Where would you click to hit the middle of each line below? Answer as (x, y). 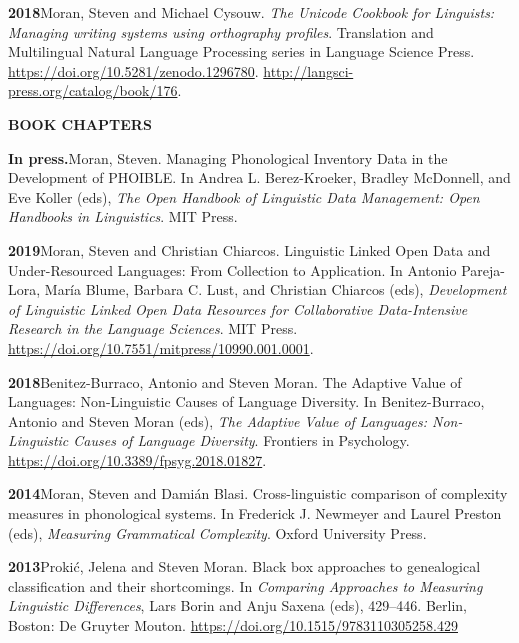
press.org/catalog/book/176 (93, 90)
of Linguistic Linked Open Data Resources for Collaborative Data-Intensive (238, 308)
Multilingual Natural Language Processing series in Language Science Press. (241, 51)
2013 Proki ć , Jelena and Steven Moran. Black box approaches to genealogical (244, 566)
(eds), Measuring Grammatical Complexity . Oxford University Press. (217, 532)
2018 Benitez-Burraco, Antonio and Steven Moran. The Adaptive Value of (235, 381)
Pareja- (483, 269)
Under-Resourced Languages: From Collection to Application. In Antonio (232, 269)
